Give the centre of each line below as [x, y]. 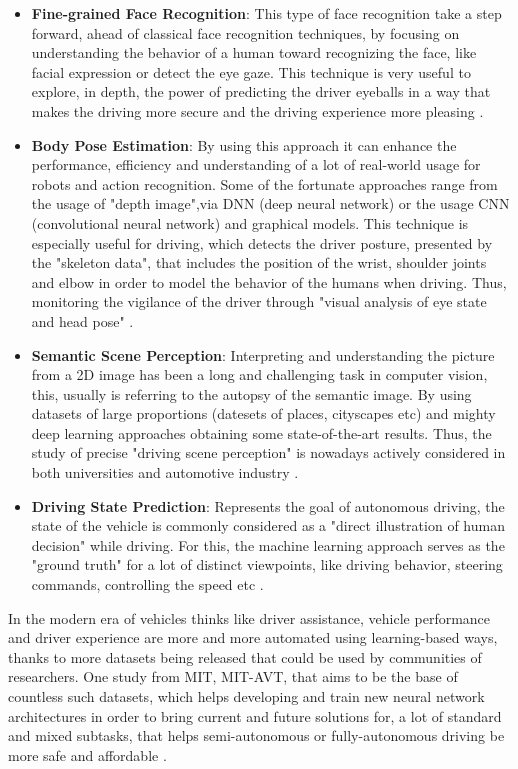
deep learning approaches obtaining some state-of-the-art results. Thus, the [261, 432]
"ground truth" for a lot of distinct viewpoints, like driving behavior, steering [267, 564]
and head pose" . [82, 320]
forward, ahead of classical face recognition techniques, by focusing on [245, 32]
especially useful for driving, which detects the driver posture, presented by [262, 242]
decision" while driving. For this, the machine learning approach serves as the [268, 544]
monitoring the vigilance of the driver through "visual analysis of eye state [259, 301]
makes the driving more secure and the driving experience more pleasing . [257, 110]
